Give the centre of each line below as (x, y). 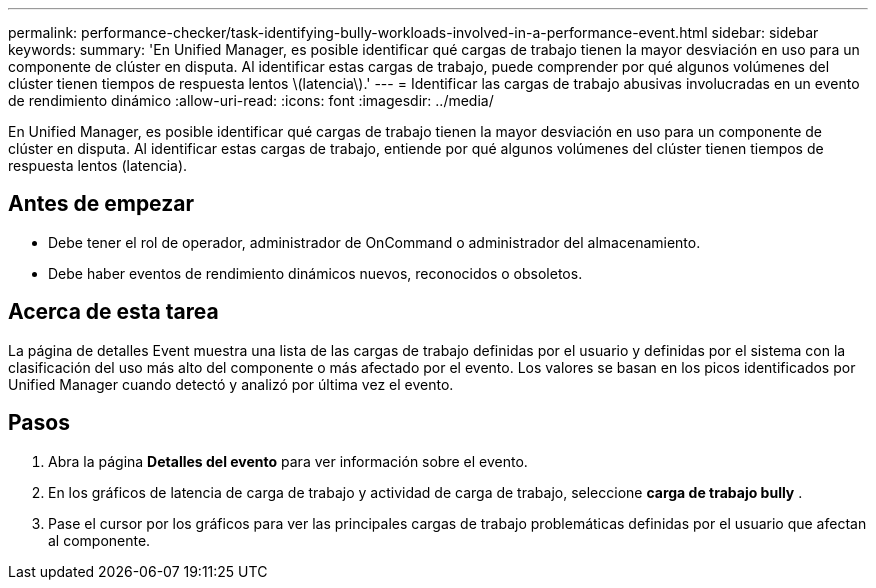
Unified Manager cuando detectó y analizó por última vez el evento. (231, 384)
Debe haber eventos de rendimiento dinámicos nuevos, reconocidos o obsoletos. (315, 273)
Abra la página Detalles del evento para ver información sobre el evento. (288, 461)
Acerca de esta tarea (113, 312)
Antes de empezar (101, 204)
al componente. (99, 540)
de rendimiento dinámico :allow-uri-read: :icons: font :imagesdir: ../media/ (251, 100)
